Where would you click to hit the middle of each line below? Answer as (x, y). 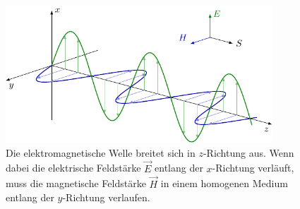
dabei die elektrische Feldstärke (73, 168)
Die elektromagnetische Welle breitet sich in (101, 152)
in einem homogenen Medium (224, 183)
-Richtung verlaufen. (106, 197)
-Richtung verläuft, (253, 168)
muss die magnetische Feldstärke (76, 183)
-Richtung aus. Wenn (248, 152)
